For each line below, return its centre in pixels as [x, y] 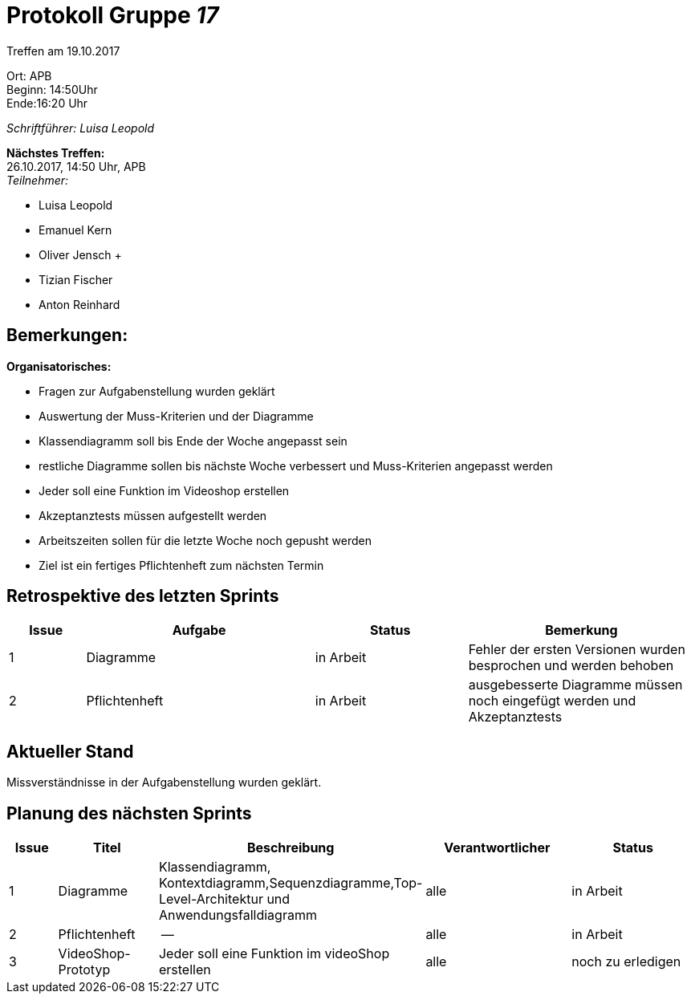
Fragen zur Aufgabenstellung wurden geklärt [157, 391]
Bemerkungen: [67, 335]
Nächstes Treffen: [56, 152]
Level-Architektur [211, 899]
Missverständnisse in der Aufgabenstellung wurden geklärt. [164, 783]
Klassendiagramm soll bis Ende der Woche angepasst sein [193, 441]
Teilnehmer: [38, 180]
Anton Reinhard [79, 304]
